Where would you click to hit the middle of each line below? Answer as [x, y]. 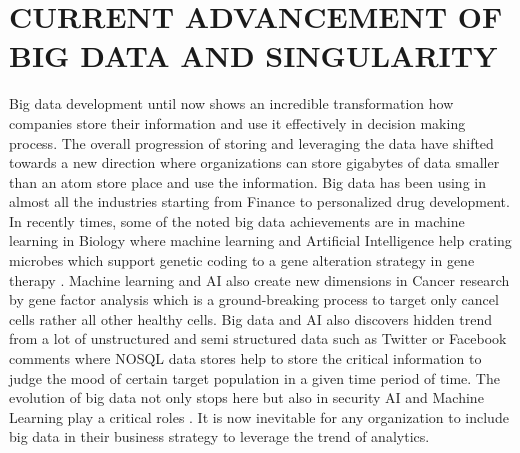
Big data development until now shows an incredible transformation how [231, 103]
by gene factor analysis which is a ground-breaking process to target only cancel [254, 299]
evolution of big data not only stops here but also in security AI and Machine [246, 397]
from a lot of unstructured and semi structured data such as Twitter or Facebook [258, 338]
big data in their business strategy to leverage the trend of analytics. [219, 436]
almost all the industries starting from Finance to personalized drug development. [259, 201]
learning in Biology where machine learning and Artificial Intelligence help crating [260, 240]
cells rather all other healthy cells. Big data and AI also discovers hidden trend [250, 318]
